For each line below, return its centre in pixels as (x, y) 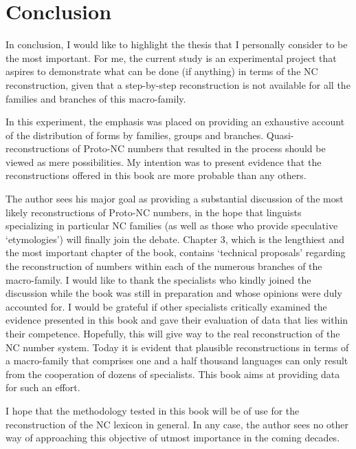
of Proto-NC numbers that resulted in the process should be (199, 148)
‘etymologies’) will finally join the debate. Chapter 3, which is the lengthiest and (175, 239)
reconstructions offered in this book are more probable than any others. (156, 175)
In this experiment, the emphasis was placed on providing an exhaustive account (175, 122)
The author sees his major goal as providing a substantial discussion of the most (175, 199)
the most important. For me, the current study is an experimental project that (171, 58)
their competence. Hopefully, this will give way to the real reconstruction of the (173, 333)
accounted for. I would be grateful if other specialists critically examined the (166, 306)
